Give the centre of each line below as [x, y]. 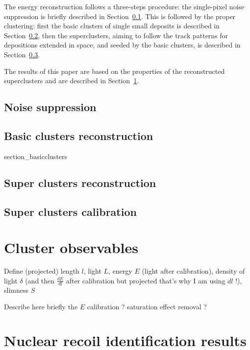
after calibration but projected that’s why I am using [146, 280]
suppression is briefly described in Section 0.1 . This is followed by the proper [120, 16]
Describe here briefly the [41, 307]
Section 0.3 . [22, 54]
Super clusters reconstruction [80, 182]
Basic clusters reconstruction [79, 135]
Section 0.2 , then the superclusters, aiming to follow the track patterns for [116, 35]
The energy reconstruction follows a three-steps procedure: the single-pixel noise [124, 6]
